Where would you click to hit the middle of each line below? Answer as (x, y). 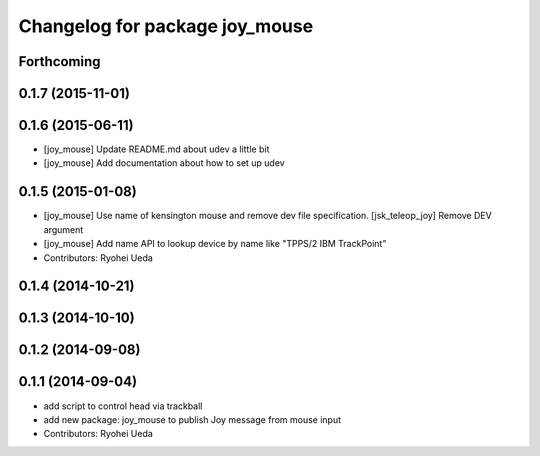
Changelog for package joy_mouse (166, 26)
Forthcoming (59, 61)
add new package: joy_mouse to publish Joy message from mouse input (192, 419)
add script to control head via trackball (123, 406)
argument (63, 229)
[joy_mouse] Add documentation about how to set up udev (164, 163)
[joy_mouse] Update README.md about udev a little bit (156, 149)
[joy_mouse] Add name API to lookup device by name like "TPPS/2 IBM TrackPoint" (215, 244)
